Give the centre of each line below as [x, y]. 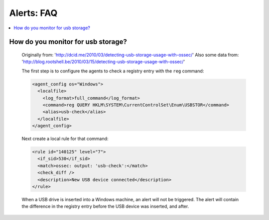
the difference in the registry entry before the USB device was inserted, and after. [105, 207]
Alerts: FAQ [33, 13]
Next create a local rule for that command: [65, 139]
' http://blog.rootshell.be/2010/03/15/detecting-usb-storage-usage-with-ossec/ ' [103, 62]
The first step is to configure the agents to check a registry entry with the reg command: [113, 71]
